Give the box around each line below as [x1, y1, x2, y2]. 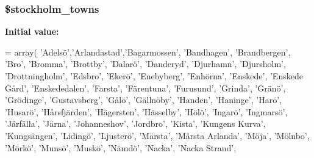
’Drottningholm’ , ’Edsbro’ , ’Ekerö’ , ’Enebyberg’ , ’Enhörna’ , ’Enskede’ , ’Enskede [5, 70, 303, 82]
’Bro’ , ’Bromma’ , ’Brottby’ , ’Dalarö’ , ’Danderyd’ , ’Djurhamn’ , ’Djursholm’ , [5, 57, 286, 70]
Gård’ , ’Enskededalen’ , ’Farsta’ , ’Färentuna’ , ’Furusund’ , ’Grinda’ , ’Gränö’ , [5, 81, 286, 94]
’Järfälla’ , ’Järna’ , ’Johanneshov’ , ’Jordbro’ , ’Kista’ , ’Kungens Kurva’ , [5, 117, 266, 130]
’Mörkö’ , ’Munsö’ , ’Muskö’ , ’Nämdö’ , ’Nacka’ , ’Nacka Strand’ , [5, 141, 237, 154]
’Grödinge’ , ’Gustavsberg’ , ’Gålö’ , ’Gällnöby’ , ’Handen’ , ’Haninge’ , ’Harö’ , [5, 93, 282, 106]
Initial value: [5, 25, 59, 38]
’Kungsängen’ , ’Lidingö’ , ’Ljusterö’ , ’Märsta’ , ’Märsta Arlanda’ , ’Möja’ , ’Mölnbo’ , [5, 129, 310, 142]
